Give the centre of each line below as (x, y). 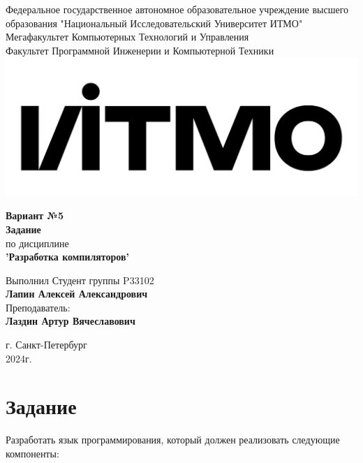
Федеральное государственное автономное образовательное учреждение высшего (177, 9)
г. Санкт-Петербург (46, 345)
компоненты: (32, 453)
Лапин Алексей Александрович (77, 294)
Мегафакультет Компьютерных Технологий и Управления (127, 37)
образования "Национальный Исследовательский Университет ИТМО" (154, 23)
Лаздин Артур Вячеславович (71, 321)
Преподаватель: (38, 307)
